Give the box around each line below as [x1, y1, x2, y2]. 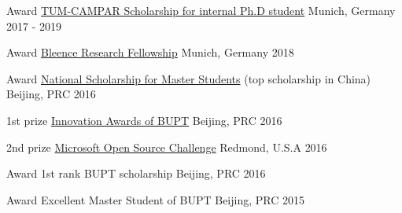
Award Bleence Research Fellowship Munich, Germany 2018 [6, 44, 294, 61]
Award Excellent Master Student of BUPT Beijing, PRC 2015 [6, 191, 304, 207]
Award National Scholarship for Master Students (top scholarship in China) [6, 70, 371, 86]
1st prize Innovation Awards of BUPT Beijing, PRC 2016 [6, 112, 282, 128]
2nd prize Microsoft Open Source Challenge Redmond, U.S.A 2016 [6, 138, 327, 155]
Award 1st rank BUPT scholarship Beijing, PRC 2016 [6, 165, 266, 182]
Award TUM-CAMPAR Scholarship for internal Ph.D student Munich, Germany [6, 2, 396, 18]
